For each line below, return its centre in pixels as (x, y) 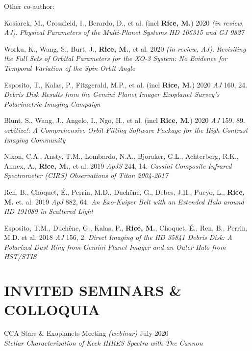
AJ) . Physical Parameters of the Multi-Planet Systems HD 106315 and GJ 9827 (124, 32)
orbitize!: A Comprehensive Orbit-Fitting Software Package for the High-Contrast (126, 130)
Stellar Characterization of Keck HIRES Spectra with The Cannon (103, 342)
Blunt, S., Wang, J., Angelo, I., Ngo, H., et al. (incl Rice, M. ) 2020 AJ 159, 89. (125, 120)
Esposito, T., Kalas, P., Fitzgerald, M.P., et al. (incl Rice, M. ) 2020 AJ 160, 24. (126, 84)
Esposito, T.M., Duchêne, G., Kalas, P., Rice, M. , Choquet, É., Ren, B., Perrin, (126, 227)
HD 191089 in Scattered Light (49, 211)
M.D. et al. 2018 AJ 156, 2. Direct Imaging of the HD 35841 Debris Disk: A (118, 237)
